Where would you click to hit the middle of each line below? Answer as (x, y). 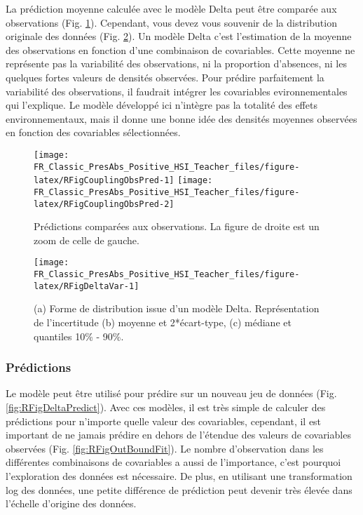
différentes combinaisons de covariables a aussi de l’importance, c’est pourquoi (173, 462)
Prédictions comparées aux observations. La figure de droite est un (177, 226)
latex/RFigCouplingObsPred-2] (104, 204)
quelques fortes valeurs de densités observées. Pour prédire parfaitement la (165, 77)
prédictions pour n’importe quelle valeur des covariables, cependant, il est (164, 421)
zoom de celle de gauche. (87, 240)
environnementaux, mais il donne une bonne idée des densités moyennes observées (181, 118)
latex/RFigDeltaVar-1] (87, 286)
